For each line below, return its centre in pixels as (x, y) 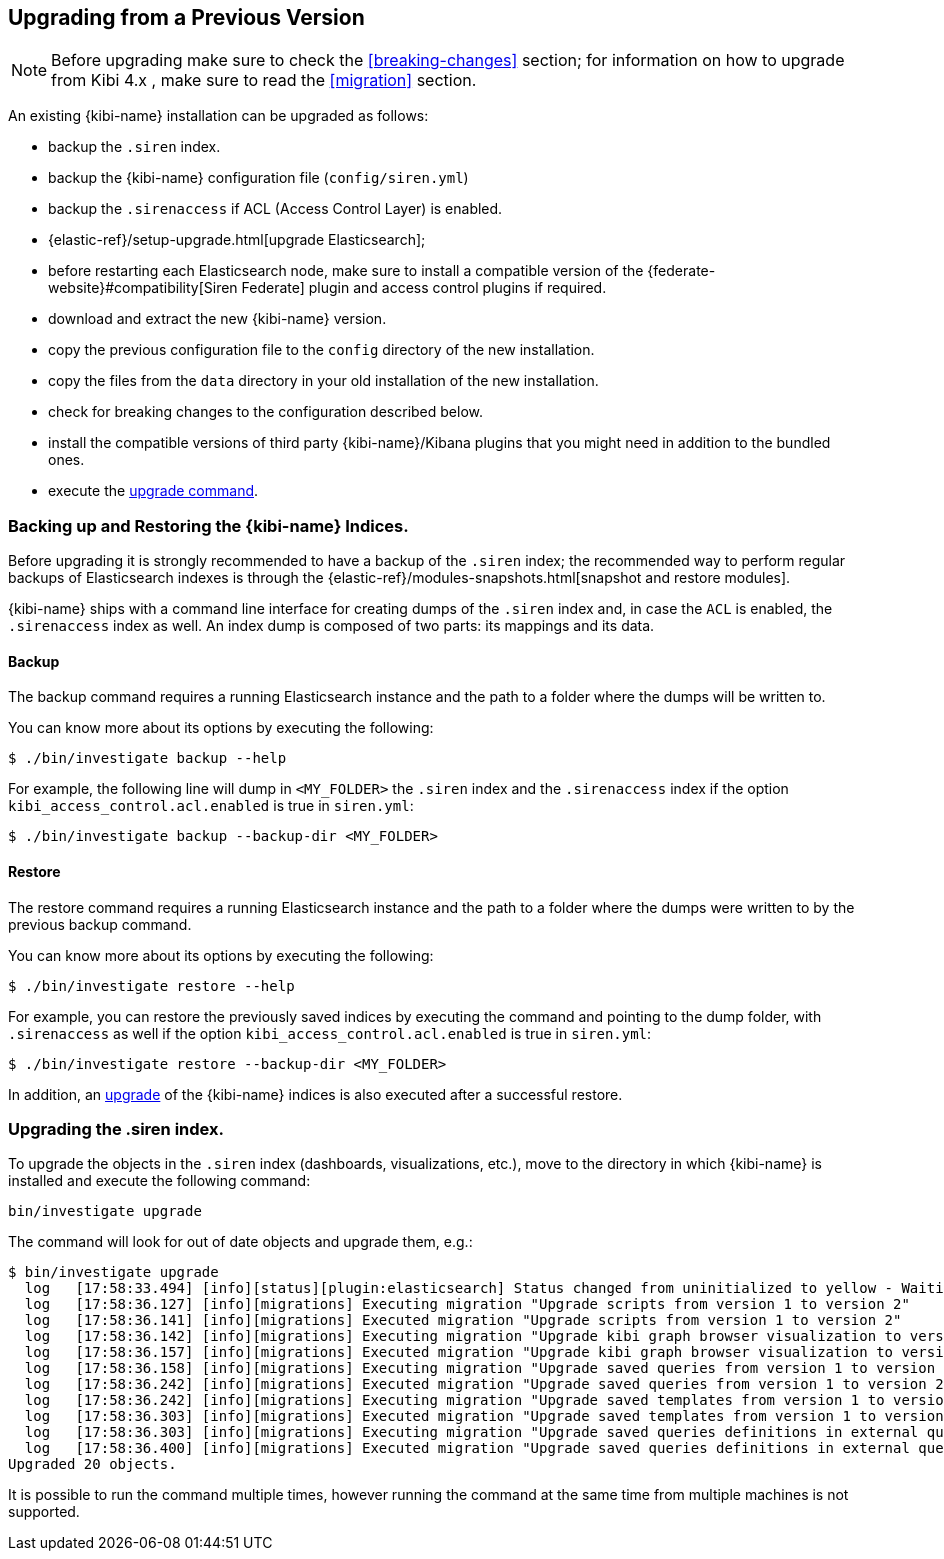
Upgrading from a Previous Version (186, 17)
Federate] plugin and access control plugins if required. (424, 288)
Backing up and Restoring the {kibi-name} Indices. (208, 525)
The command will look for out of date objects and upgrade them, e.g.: (240, 1242)
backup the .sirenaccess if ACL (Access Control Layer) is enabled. (275, 209)
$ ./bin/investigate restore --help (151, 985)
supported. (44, 1512)
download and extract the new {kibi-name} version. (217, 319)
